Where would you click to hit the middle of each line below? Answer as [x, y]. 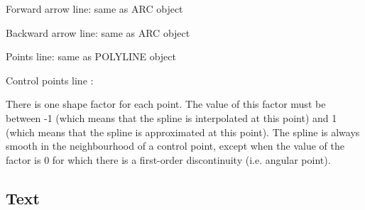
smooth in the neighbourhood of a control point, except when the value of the [175, 146]
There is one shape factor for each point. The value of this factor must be [166, 104]
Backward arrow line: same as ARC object [98, 32]
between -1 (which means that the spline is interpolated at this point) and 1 [171, 117]
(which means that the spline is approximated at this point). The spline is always [183, 132]
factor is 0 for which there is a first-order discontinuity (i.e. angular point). [168, 159]
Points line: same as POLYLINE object [91, 56]
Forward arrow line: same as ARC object [94, 9]
